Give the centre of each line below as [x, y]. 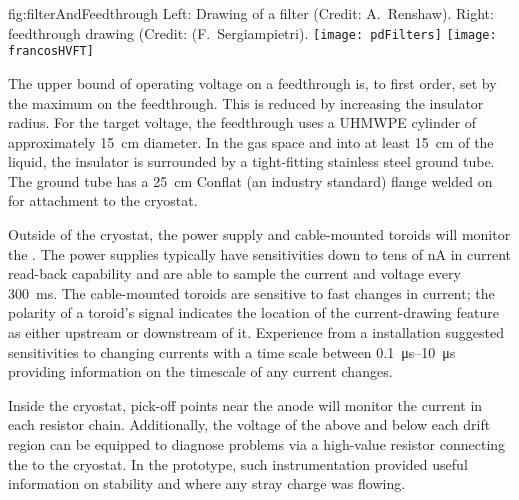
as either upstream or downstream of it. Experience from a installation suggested [256, 332]
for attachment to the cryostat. [103, 200]
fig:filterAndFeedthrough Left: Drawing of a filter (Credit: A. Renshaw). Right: [251, 13]
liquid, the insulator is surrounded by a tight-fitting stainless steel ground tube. [251, 161]
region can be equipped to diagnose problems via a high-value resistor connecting [257, 444]
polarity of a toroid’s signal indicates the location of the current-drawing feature [253, 312]
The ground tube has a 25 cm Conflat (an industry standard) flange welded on [250, 180]
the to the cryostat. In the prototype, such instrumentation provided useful [238, 463]
